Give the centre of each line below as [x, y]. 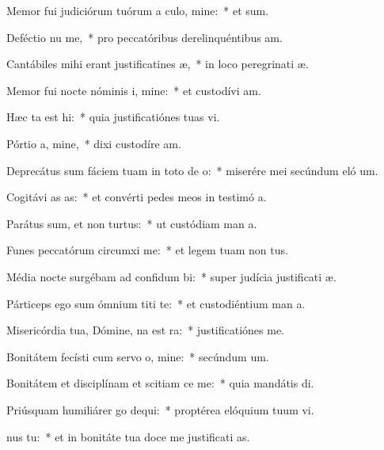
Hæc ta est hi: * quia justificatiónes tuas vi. [113, 117]
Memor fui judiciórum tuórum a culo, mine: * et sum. [138, 10]
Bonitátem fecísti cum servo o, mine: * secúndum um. [138, 356]
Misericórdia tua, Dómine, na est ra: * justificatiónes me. [146, 330]
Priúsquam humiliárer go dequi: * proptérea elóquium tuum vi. [160, 409]
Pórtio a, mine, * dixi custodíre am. [94, 143]
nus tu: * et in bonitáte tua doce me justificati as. [128, 436]
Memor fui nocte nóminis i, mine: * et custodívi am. [134, 90]
